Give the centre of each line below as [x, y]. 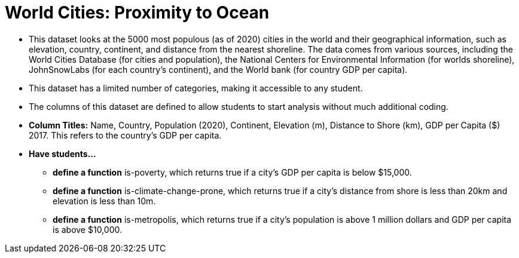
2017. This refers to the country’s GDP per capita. [125, 135]
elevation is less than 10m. [104, 201]
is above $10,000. [87, 229]
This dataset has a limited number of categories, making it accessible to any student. [196, 88]
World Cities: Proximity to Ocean [137, 13]
